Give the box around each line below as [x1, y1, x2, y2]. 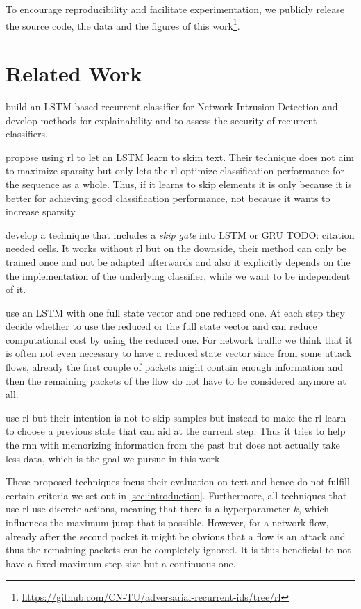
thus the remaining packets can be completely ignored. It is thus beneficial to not [6, 542, 351, 557]
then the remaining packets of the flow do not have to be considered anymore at [6, 373, 346, 387]
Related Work [6, 59, 142, 87]
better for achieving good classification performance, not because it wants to [6, 190, 330, 205]
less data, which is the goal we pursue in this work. [6, 451, 223, 465]
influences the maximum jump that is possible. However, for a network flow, [6, 515, 329, 529]
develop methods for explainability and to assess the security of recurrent [6, 112, 317, 127]
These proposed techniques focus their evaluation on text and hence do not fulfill [6, 474, 350, 489]
